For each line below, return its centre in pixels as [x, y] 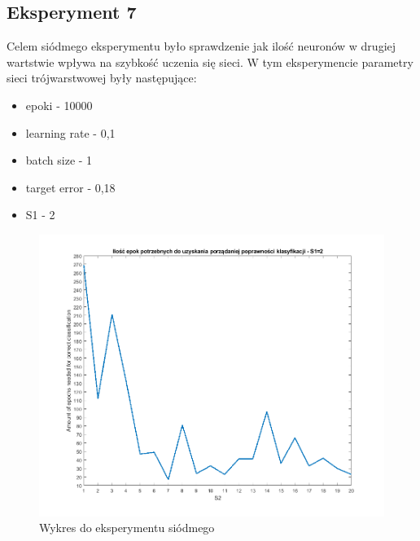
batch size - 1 [59, 160]
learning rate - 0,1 [70, 132]
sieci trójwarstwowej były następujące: [102, 78]
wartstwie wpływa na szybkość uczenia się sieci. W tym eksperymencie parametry [210, 62]
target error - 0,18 [70, 187]
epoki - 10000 [59, 105]
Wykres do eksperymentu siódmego [127, 528]
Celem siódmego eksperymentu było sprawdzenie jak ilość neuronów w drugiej [201, 46]
